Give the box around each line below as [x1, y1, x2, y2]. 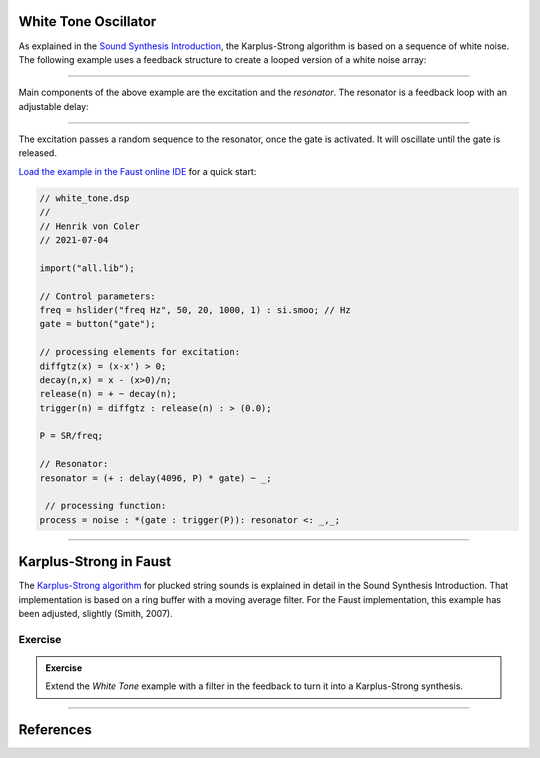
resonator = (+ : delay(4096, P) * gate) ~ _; [39, 472, 272, 484]
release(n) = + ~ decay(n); [39, 388, 177, 400]
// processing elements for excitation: [39, 346, 240, 358]
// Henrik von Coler [39, 220, 140, 232]
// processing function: [45, 500, 167, 512]
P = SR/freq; [39, 430, 104, 442]
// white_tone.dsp [39, 192, 130, 204]
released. [18, 147, 57, 159]
